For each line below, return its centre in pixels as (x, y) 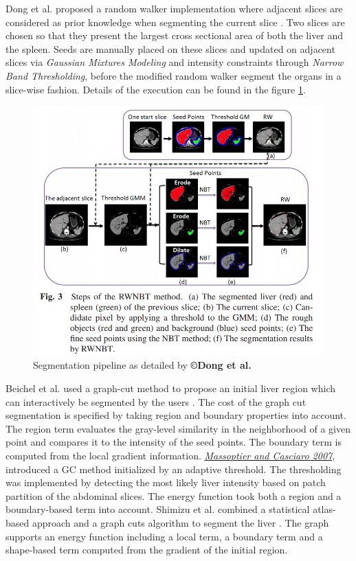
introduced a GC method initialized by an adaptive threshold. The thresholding (174, 469)
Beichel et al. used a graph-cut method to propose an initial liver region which (171, 388)
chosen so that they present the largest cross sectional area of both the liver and (175, 35)
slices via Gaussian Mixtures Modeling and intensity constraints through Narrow (175, 62)
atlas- (324, 509)
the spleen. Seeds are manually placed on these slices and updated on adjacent (170, 48)
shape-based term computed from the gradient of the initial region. (147, 550)
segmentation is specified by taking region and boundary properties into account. (176, 415)
